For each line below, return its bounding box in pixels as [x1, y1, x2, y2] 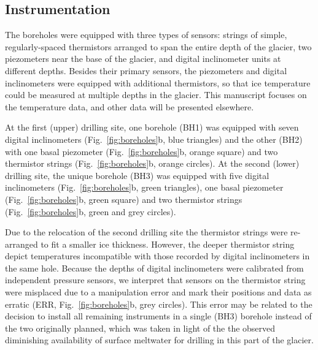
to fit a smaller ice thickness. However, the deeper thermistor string [41, 237, 295, 250]
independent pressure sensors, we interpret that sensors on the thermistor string [5, 273, 306, 286]
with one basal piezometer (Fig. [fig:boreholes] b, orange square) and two [5, 145, 278, 158]
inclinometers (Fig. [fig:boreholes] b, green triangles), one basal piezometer [5, 181, 284, 194]
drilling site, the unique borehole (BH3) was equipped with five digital [5, 169, 270, 181]
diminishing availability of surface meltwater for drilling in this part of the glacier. [5, 333, 314, 346]
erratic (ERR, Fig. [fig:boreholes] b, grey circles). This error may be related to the [5, 297, 312, 310]
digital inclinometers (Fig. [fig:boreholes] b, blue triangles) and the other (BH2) [5, 132, 303, 145]
